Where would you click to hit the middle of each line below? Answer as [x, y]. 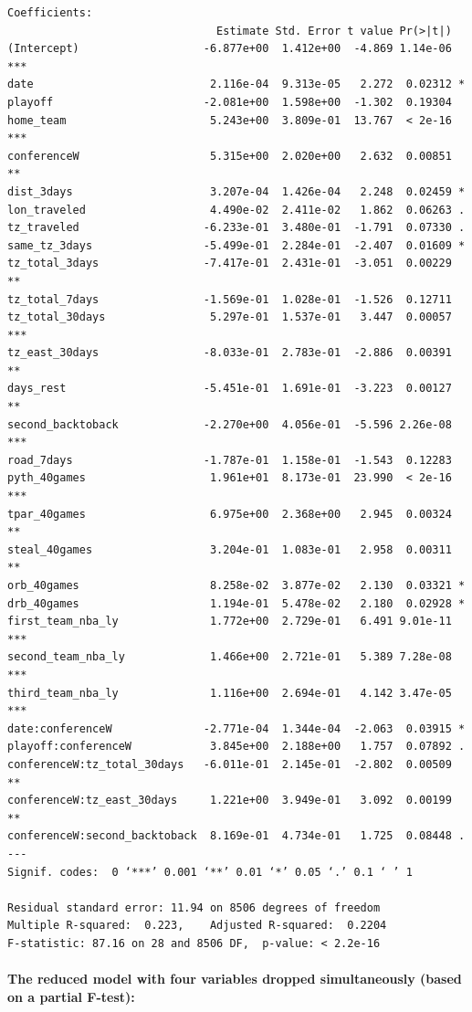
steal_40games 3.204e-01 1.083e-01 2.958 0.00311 [230, 549]
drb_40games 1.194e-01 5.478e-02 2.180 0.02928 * [236, 603]
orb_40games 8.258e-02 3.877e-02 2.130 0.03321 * [236, 585]
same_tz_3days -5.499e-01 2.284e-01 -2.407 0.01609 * [236, 245]
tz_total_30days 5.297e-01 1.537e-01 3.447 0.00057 [230, 317]
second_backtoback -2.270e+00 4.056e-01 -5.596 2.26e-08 [230, 424]
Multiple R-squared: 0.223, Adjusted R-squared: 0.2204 [197, 926]
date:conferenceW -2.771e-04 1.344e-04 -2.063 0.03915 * [236, 728]
